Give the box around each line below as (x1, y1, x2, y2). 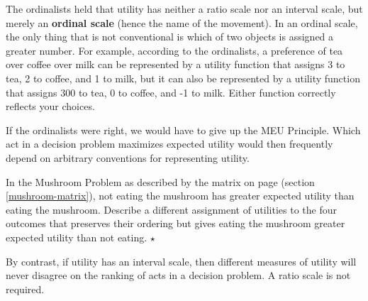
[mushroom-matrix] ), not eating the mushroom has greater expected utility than (6, 188, 355, 203)
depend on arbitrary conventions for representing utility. (6, 150, 250, 165)
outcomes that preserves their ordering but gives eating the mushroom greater (6, 216, 345, 231)
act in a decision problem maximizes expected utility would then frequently (6, 136, 333, 151)
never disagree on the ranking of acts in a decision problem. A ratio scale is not (6, 268, 351, 283)
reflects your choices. (6, 99, 95, 114)
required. (6, 281, 45, 296)
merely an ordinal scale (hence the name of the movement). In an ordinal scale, (6, 15, 358, 30)
